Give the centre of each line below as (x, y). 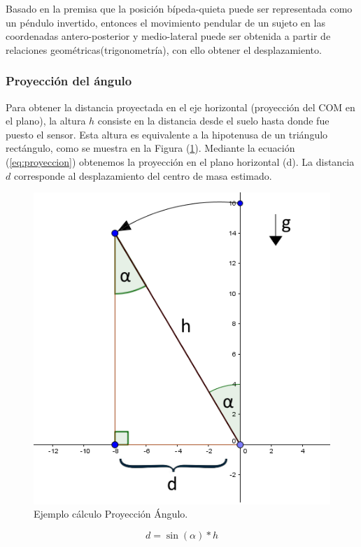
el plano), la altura (46, 121)
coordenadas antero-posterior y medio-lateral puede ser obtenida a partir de (168, 36)
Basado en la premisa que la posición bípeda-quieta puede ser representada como (179, 8)
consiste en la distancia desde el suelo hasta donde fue (213, 121)
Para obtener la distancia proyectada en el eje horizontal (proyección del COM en (180, 107)
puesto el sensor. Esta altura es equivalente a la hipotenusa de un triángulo (167, 134)
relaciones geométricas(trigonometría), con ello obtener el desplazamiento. (164, 49)
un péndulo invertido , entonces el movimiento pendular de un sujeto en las (165, 22)
